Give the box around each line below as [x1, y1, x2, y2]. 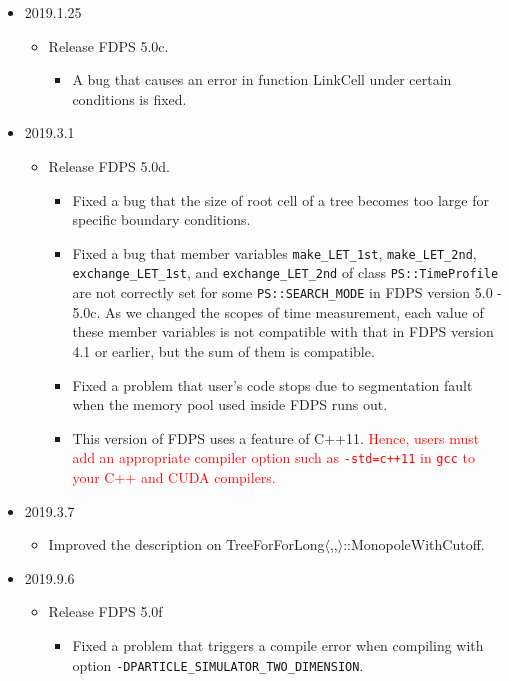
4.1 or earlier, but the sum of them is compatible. [72, 340, 375, 361]
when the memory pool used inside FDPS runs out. [72, 394, 388, 415]
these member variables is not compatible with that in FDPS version [72, 321, 494, 342]
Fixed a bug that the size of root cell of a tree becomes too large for [72, 189, 489, 210]
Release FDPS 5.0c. [48, 35, 169, 56]
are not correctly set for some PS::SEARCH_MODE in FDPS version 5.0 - [72, 282, 502, 303]
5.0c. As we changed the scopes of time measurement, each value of [72, 301, 484, 322]
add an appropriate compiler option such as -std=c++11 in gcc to [72, 447, 475, 468]
